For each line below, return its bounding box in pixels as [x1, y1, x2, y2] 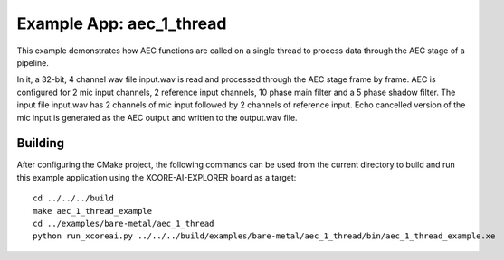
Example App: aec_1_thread [16, 14, 227, 33]
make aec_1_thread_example [33, 206, 153, 216]
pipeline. [16, 57, 49, 68]
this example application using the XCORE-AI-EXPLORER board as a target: [16, 172, 297, 182]
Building [16, 135, 65, 151]
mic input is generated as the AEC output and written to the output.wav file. [16, 112, 298, 123]
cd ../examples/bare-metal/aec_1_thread [33, 218, 214, 228]
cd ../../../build [33, 193, 115, 203]
